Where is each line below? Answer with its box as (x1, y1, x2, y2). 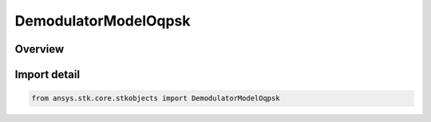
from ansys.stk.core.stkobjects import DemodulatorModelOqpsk (31, 94, 280, 103)
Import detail (14, 68, 80, 81)
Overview (14, 42, 65, 56)
